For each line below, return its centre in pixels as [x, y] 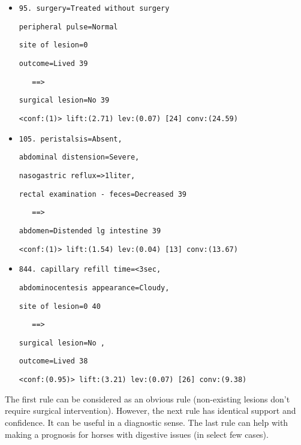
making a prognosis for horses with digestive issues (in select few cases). [137, 434]
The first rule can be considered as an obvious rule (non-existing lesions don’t [148, 399]
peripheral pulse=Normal [68, 27]
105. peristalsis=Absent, [70, 139]
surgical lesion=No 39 [64, 100]
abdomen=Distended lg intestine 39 [90, 231]
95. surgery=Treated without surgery [94, 8]
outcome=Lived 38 [53, 361]
